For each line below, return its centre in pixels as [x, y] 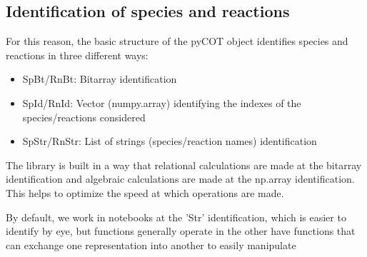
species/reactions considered [84, 117]
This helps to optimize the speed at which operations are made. [145, 192]
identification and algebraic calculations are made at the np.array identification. [180, 179]
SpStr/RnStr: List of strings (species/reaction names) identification [170, 141]
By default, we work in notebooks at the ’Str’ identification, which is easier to [176, 217]
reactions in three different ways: [77, 55]
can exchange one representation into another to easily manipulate [151, 245]
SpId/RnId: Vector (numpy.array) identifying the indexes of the [162, 102]
